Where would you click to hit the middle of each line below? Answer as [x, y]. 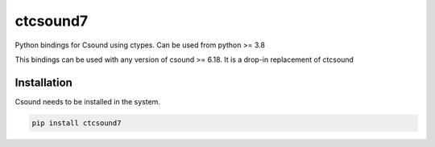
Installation [43, 82]
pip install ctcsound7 [77, 123]
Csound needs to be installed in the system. [88, 101]
